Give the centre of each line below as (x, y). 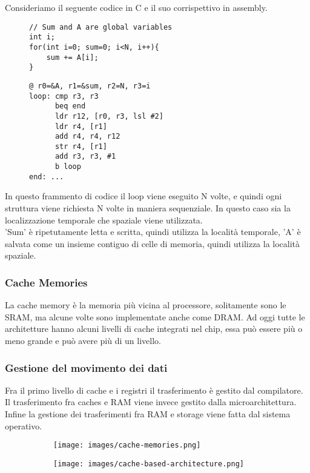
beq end (70, 106)
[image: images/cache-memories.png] (127, 445)
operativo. (24, 425)
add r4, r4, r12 (87, 137)
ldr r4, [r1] (81, 126)
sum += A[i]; (72, 57)
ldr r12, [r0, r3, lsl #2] (109, 116)
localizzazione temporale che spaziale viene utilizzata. (104, 220)
